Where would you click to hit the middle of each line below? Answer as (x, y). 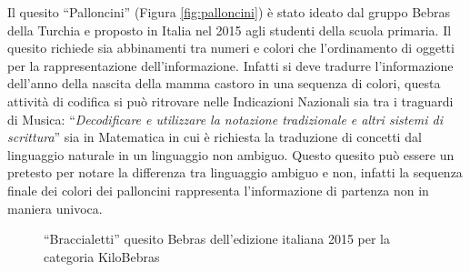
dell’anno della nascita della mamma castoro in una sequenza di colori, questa (224, 83)
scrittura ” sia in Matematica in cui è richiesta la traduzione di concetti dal (215, 137)
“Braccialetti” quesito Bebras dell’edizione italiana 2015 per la (217, 239)
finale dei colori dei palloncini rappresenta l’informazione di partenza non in (218, 190)
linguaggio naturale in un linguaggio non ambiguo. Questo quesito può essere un (231, 154)
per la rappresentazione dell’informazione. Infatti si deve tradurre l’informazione (230, 65)
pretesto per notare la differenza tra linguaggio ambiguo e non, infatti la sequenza (235, 172)
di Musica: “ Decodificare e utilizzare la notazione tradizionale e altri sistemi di (225, 119)
